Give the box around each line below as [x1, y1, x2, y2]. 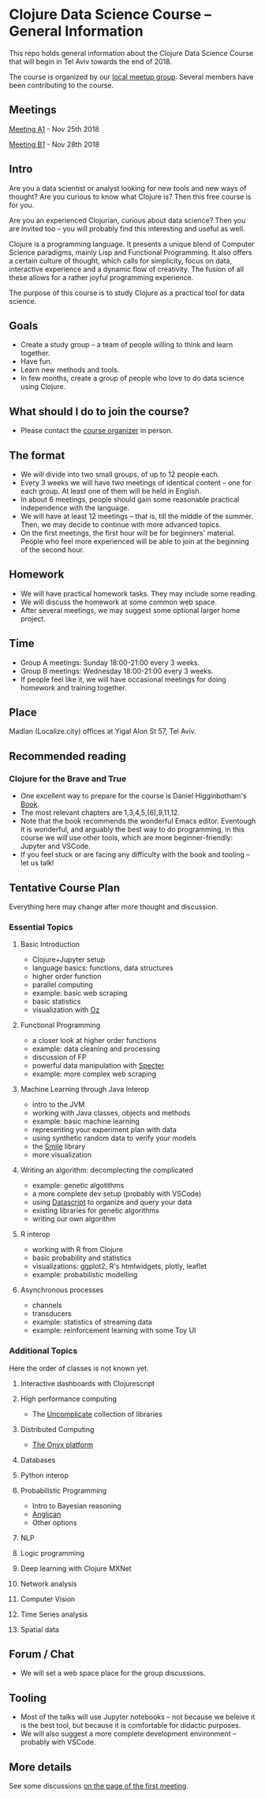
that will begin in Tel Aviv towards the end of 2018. [9, 57, 173, 66]
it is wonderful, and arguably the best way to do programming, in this [20, 824, 245, 834]
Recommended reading [9, 749, 127, 763]
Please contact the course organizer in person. [20, 426, 174, 435]
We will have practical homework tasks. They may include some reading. [20, 589, 257, 598]
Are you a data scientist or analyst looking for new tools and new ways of [9, 183, 247, 193]
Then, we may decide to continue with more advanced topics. [20, 520, 222, 529]
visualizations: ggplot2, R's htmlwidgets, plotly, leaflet [32, 1262, 207, 1271]
